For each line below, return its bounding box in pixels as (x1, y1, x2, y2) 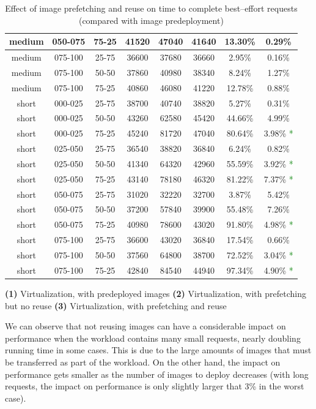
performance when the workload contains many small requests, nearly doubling (5, 331, 301, 344)
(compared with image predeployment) (78, 13, 224, 26)
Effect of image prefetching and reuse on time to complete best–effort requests (5, 2, 298, 14)
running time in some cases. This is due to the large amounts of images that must (5, 343, 312, 356)
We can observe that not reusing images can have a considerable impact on (5, 320, 286, 332)
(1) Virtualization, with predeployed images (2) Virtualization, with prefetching (5, 287, 306, 299)
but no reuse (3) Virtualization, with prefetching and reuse (5, 299, 227, 312)
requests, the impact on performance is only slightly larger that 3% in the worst (5, 380, 304, 392)
